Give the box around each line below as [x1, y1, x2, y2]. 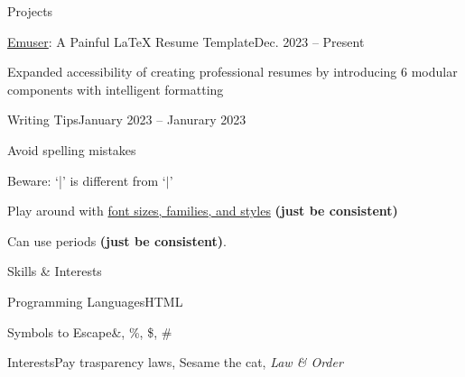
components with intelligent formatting [7, 79, 224, 98]
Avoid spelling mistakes [7, 140, 136, 159]
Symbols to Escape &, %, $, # [7, 322, 172, 341]
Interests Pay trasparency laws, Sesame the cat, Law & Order [7, 353, 343, 372]
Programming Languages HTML [7, 291, 183, 310]
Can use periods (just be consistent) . [7, 231, 227, 250]
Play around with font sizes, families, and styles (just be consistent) [7, 201, 398, 220]
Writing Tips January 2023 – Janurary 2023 [7, 110, 246, 129]
